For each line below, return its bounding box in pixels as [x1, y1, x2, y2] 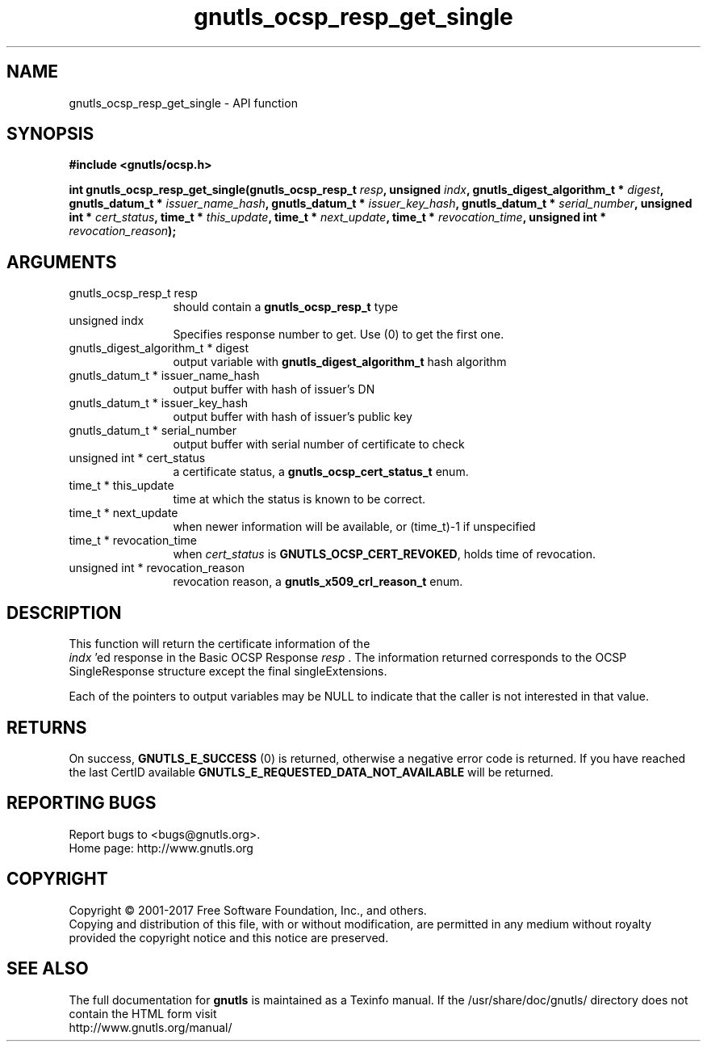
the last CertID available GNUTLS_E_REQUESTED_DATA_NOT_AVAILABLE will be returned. [69, 764, 554, 779]
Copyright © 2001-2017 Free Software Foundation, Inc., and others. [69, 903, 427, 917]
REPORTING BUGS [6, 793, 157, 814]
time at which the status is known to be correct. [173, 492, 426, 507]
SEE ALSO [6, 958, 89, 979]
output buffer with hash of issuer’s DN [173, 382, 375, 397]
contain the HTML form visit [69, 1006, 217, 1021]
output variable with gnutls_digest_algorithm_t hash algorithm [173, 355, 507, 369]
